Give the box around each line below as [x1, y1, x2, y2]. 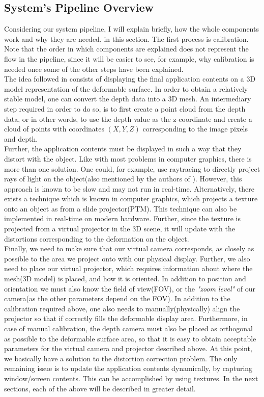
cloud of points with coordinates [4, 123, 104, 134]
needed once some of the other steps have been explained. [4, 63, 184, 74]
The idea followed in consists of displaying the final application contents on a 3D [4, 73, 256, 84]
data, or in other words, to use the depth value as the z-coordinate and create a [4, 113, 252, 124]
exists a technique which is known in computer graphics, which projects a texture [4, 193, 258, 204]
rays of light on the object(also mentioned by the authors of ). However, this [4, 173, 242, 184]
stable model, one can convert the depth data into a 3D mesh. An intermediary [4, 93, 251, 104]
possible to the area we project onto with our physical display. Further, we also [4, 253, 250, 263]
